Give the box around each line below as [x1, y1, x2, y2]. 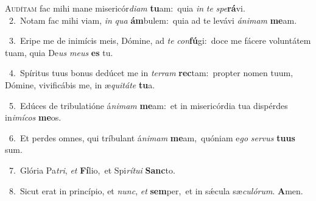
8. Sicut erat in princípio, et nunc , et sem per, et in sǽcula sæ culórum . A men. [9, 184, 303, 197]
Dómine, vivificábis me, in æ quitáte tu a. [5, 78, 155, 91]
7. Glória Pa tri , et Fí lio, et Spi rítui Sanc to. [9, 163, 175, 176]
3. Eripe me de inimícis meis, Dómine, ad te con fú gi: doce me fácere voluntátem [9, 34, 311, 47]
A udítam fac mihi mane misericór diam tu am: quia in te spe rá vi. [5, 2, 245, 14]
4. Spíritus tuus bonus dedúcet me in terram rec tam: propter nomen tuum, [9, 66, 293, 79]
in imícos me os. [5, 111, 61, 124]
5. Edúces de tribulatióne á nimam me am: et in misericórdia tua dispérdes [9, 99, 288, 111]
